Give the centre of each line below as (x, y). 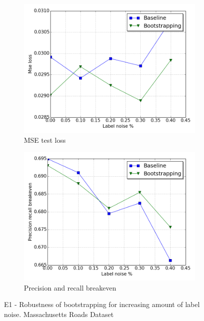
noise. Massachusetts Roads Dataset (59, 314)
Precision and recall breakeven (70, 287)
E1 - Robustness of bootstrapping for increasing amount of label (102, 304)
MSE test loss (45, 140)
